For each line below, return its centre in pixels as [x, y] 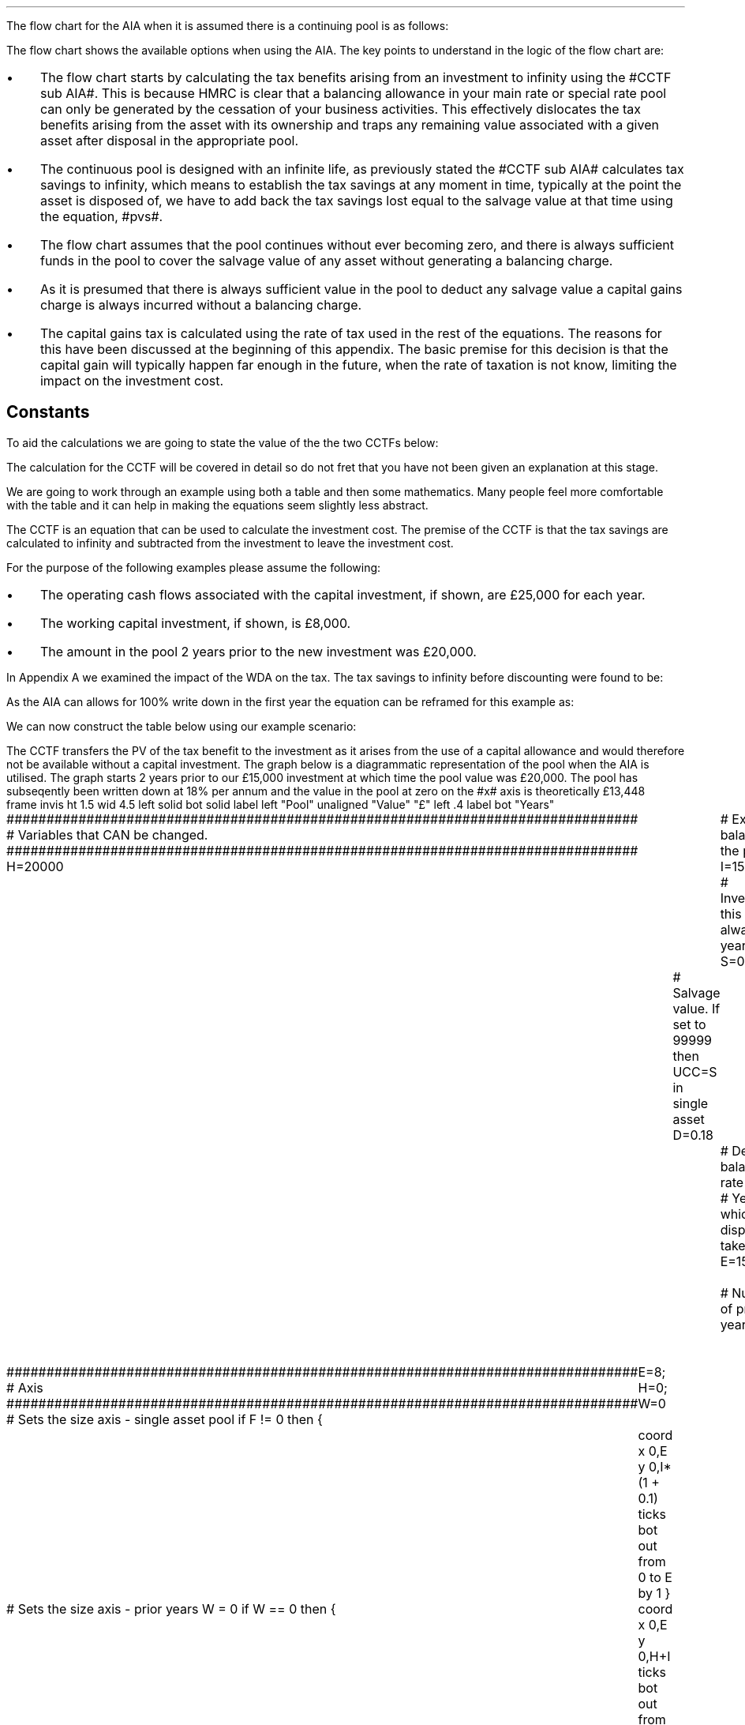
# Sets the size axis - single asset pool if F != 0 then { [165, 1419]
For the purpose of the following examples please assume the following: [194, 567]
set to [689, 1024]
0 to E [655, 1577]
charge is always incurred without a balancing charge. [201, 305]
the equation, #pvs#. [101, 216]
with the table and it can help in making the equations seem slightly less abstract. [217, 505]
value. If [696, 1008]
